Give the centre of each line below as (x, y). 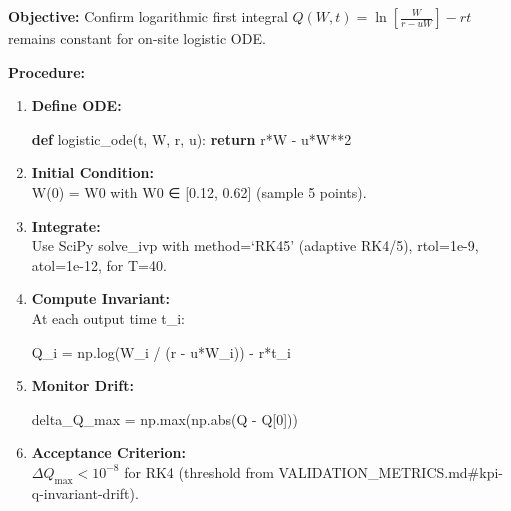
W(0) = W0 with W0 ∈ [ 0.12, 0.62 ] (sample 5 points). (199, 191)
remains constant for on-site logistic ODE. (137, 38)
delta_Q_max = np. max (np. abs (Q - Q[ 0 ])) (164, 418)
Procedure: (47, 71)
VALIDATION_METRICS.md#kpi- (391, 471)
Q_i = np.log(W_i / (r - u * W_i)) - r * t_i (161, 351)
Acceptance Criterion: (109, 452)
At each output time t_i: (108, 317)
